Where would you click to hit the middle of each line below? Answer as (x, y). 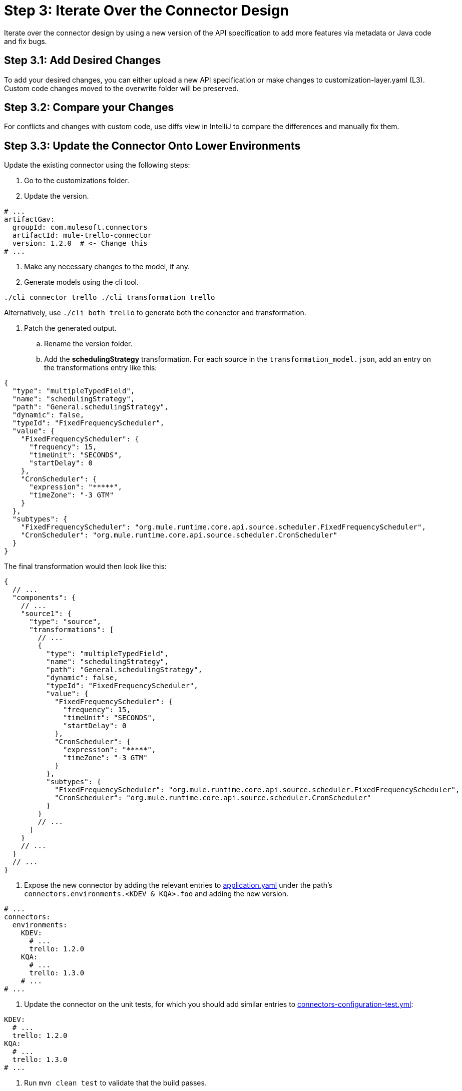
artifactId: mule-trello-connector (82, 235)
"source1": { (46, 614)
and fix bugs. (26, 41)
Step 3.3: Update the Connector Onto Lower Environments (152, 146)
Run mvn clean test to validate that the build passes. (115, 1083)
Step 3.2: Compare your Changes (89, 108)
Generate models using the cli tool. (82, 282)
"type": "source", (65, 622)
